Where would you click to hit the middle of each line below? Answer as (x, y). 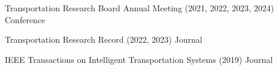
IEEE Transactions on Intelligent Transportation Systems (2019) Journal (139, 59)
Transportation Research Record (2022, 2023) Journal (104, 39)
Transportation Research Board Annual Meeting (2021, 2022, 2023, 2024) (140, 8)
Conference (25, 19)
